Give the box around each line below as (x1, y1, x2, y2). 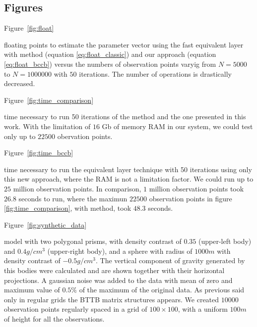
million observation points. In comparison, (13, 183, 141, 193)
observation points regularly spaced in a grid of (4, 304, 147, 314)
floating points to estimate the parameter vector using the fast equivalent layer (4, 39, 244, 49)
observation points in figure (149, 193, 232, 203)
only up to (4, 131, 36, 141)
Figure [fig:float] (4, 23, 54, 33)
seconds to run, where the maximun (18, 193, 128, 203)
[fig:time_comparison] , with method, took (4, 203, 131, 213)
